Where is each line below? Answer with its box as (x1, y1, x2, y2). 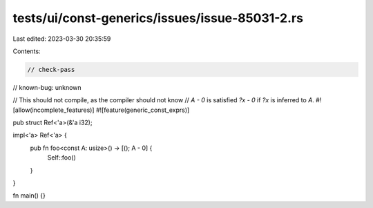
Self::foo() (47, 153, 76, 162)
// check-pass (27, 66, 75, 73)
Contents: (12, 47, 41, 55)
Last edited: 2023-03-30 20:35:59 (12, 35, 111, 43)
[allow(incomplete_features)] (12, 106, 95, 114)
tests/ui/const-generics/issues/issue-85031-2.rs (12, 10, 304, 26)
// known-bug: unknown (12, 83, 82, 91)
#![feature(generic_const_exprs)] (95, 106, 190, 114)
